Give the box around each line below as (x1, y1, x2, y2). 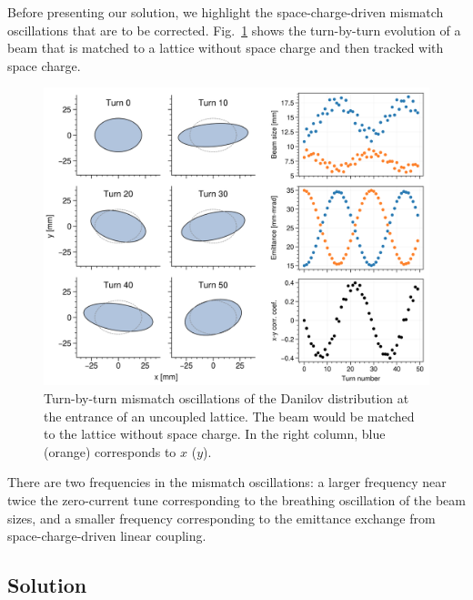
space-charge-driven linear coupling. (7, 526, 206, 545)
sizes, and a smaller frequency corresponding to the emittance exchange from (7, 508, 436, 527)
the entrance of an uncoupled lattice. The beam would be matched (44, 406, 415, 425)
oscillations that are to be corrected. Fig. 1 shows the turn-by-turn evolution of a (7, 20, 461, 39)
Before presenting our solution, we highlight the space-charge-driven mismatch (7, 3, 444, 21)
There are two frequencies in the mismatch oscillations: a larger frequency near (7, 473, 447, 492)
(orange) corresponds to (44, 442, 176, 461)
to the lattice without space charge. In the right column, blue (44, 424, 386, 443)
